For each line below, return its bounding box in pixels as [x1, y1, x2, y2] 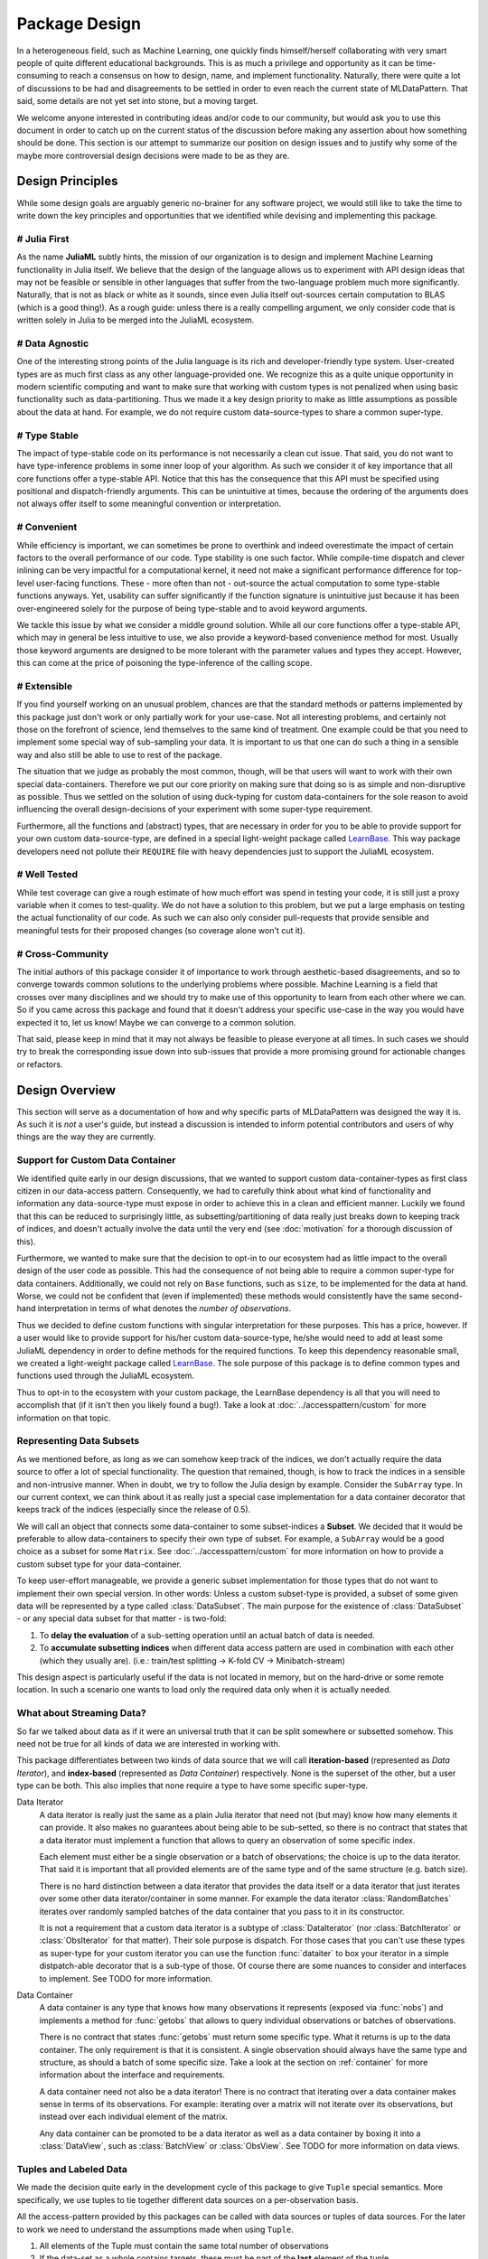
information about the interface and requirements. [39, 2069, 226, 2080]
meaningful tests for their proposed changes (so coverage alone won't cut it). [16, 924, 306, 935]
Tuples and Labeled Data [16, 2163, 128, 2176]
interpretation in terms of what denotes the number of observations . [37, 1303, 292, 1314]
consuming [16, 70, 59, 81]
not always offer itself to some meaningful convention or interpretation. [16, 498, 282, 510]
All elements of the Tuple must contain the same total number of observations [39, 2240, 329, 2251]
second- [430, 1290, 463, 1301]
